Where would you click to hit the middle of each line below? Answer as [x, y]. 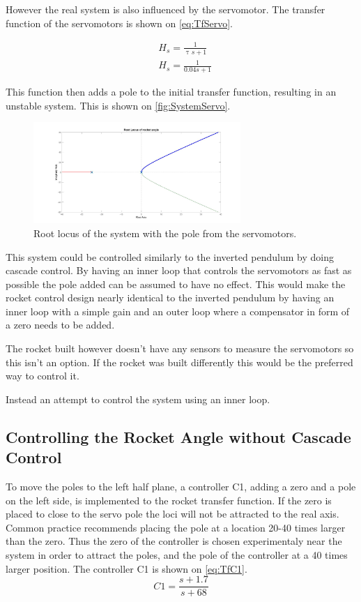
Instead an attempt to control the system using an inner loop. [138, 399]
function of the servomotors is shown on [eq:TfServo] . [119, 23]
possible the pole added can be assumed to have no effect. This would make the [176, 284]
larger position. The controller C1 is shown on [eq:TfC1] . [126, 568]
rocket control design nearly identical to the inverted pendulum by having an [170, 298]
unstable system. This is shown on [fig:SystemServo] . [118, 105]
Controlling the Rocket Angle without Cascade [178, 436]
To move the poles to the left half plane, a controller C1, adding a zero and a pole [181, 487]
